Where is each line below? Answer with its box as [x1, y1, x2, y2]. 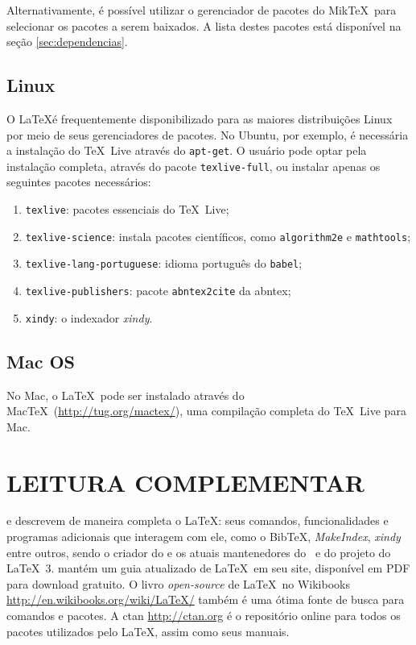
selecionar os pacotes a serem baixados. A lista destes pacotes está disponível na [6, 17, 402, 34]
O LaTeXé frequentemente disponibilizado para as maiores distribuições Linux [6, 110, 393, 127]
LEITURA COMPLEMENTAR [6, 465, 365, 498]
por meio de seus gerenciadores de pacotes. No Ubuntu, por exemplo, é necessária [6, 126, 409, 143]
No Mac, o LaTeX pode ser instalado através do [6, 386, 245, 403]
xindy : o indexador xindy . [25, 309, 153, 326]
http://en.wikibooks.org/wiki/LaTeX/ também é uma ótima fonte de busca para [6, 591, 405, 608]
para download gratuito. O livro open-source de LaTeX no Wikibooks [6, 575, 350, 592]
